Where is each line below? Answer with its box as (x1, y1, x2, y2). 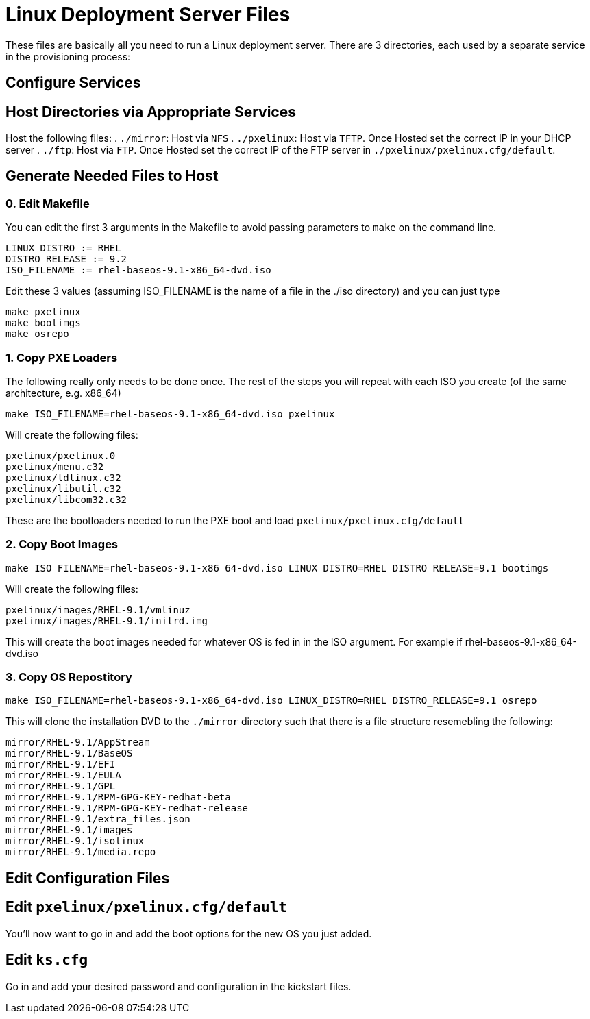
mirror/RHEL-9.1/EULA (5, 770, 121, 781)
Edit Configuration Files (5, 869, 170, 887)
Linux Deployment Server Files (5, 3, 291, 26)
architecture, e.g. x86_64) (5, 386, 121, 399)
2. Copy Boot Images (5, 537, 119, 552)
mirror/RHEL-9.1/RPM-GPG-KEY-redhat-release (5, 802, 249, 814)
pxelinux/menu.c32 (5, 461, 104, 472)
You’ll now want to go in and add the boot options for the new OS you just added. (5, 927, 372, 940)
